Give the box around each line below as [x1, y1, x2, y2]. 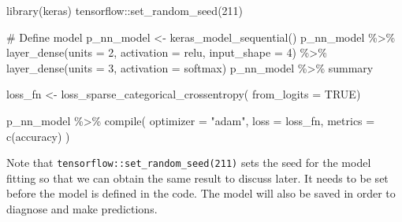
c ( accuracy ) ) [6, 128, 70, 144]
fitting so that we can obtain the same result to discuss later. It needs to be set [6, 169, 389, 186]
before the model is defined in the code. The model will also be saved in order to [6, 185, 396, 202]
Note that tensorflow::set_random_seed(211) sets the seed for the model [6, 154, 371, 171]
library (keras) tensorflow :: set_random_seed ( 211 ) [6, 2, 244, 18]
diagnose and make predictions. [6, 201, 158, 216]
